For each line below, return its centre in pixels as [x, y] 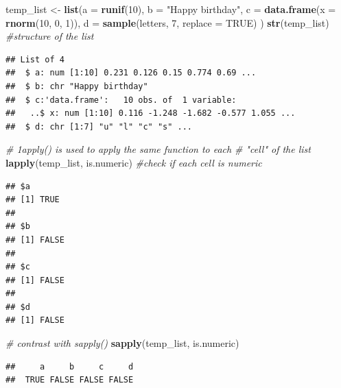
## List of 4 [35, 59]
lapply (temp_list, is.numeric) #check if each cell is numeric [134, 162]
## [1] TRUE [33, 200]
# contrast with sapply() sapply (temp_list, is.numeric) [122, 343]
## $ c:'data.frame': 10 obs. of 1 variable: [121, 100]
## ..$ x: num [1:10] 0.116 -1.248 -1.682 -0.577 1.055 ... [151, 113]
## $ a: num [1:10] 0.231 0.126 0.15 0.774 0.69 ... [131, 73]
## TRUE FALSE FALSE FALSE [70, 380]
